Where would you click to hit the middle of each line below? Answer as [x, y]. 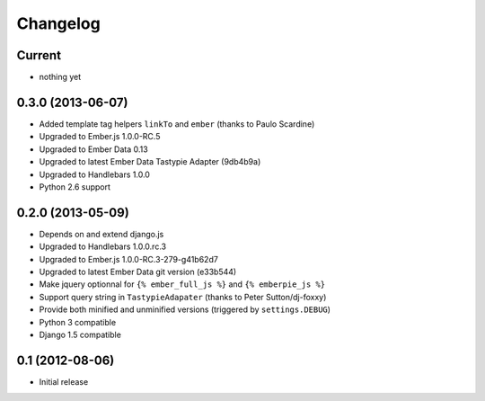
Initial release [64, 381]
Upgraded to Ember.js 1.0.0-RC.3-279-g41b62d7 [129, 259]
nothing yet [60, 77]
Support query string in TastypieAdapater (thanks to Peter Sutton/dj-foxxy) [183, 297]
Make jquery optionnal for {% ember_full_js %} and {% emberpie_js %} [182, 284]
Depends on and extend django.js [101, 234]
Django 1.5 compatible [80, 334]
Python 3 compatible [78, 322]
